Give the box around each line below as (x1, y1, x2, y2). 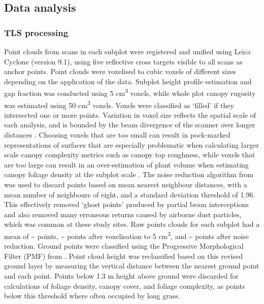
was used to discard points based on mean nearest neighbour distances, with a (4, 179, 247, 190)
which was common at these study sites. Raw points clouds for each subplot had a (4, 219, 260, 229)
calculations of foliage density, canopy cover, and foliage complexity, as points (4, 280, 245, 291)
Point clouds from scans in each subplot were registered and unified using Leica (4, 46, 251, 56)
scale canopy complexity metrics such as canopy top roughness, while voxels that (4, 149, 255, 160)
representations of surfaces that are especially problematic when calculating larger (4, 139, 259, 150)
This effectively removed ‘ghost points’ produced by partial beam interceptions (4, 199, 249, 210)
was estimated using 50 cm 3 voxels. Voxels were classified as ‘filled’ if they (4, 98, 234, 110)
